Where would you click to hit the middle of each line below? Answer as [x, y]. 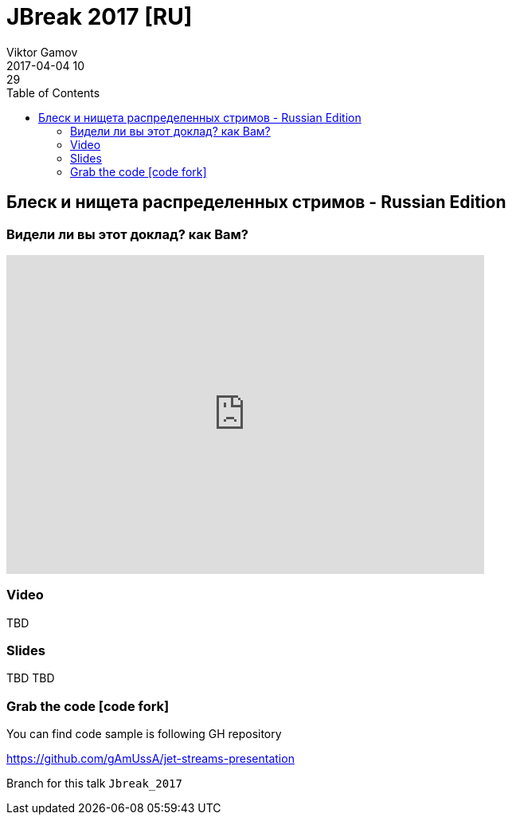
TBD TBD [31, 678]
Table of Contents [53, 92]
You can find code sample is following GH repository [144, 734]
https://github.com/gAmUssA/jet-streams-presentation [150, 759]
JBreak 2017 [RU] [100, 17]
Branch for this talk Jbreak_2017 [94, 784]
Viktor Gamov [42, 52]
